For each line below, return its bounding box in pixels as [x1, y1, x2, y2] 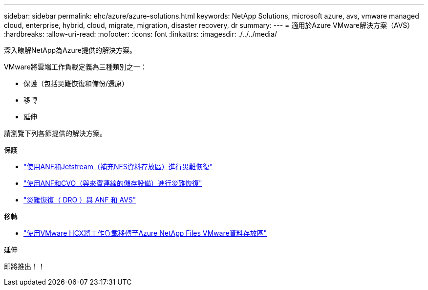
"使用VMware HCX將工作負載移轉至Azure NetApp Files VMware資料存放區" [23, 229, 267, 237]
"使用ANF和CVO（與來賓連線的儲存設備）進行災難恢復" [23, 179, 202, 187]
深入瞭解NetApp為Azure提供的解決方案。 [4, 46, 136, 54]
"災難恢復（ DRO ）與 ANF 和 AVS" [23, 196, 136, 204]
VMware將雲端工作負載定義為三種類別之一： [4, 63, 147, 71]
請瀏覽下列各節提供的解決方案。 [4, 129, 107, 137]
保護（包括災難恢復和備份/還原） [23, 79, 129, 88]
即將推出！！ [4, 262, 45, 270]
